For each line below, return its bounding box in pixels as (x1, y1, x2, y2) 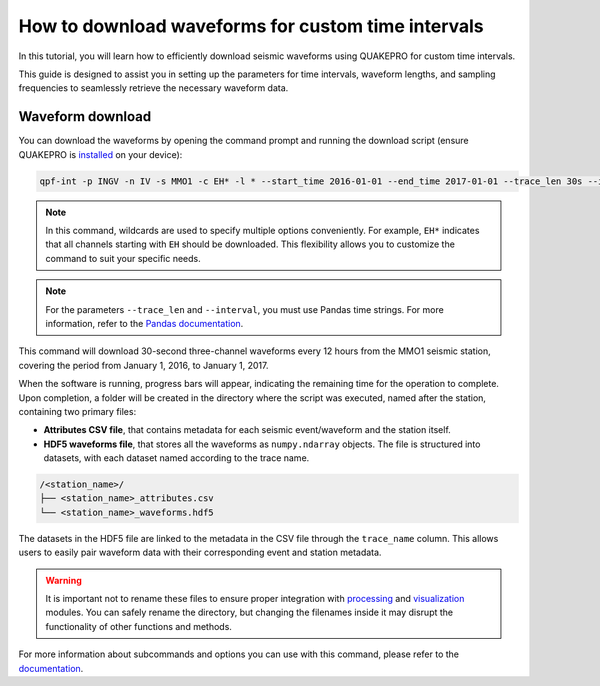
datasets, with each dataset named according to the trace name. (43, 452, 310, 464)
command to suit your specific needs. (45, 252, 202, 264)
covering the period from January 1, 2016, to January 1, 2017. (18, 359, 269, 371)
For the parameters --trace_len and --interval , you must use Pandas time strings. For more (45, 303, 444, 315)
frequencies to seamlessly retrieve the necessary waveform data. (18, 82, 289, 94)
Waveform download (18, 108, 152, 125)
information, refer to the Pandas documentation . (45, 317, 244, 329)
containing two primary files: (18, 405, 137, 417)
